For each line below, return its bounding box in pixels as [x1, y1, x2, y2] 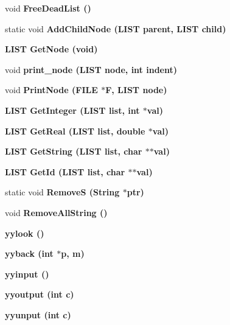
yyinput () [5, 267, 49, 280]
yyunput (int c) [5, 308, 71, 321]
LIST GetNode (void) [5, 43, 98, 55]
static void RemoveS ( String [5, 186, 120, 198]
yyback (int [5, 247, 54, 260]
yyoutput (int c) [5, 288, 74, 301]
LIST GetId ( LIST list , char [5, 165, 125, 178]
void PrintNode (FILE [5, 83, 98, 96]
